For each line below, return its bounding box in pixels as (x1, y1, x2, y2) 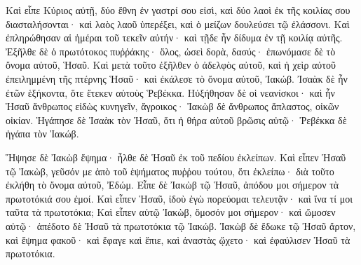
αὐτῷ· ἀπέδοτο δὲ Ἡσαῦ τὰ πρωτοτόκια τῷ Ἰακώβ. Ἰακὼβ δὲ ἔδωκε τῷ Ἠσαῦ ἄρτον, (6, 218, 356, 233)
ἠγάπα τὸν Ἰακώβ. (6, 126, 79, 141)
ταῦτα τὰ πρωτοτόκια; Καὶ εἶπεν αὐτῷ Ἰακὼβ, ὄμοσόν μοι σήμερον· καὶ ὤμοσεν (6, 205, 336, 219)
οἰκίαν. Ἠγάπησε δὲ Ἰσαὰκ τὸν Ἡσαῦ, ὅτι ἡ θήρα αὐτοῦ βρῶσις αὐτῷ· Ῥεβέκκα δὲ (6, 112, 347, 127)
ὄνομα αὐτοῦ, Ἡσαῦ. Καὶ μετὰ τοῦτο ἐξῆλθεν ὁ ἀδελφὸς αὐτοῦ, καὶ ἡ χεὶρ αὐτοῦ (6, 57, 336, 72)
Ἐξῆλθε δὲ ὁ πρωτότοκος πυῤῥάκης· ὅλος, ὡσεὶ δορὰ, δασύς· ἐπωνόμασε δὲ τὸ (6, 43, 336, 58)
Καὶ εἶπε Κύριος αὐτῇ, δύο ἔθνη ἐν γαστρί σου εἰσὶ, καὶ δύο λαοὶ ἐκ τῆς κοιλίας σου (6, 3, 350, 17)
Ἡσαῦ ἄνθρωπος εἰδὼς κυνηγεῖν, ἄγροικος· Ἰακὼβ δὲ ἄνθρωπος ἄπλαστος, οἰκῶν (6, 99, 339, 114)
